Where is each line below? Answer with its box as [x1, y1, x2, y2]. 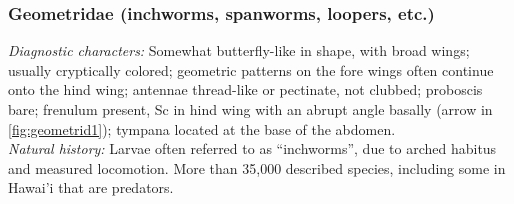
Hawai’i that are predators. [8, 177, 174, 198]
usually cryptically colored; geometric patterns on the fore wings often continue [8, 59, 494, 80]
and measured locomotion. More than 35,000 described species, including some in [8, 157, 506, 178]
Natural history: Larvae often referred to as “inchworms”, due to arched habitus [8, 138, 497, 159]
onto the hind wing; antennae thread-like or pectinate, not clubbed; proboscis [8, 79, 483, 100]
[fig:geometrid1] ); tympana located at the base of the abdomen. [8, 118, 396, 139]
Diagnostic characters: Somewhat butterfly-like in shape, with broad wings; [8, 40, 470, 61]
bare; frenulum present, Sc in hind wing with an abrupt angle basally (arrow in [8, 99, 493, 119]
